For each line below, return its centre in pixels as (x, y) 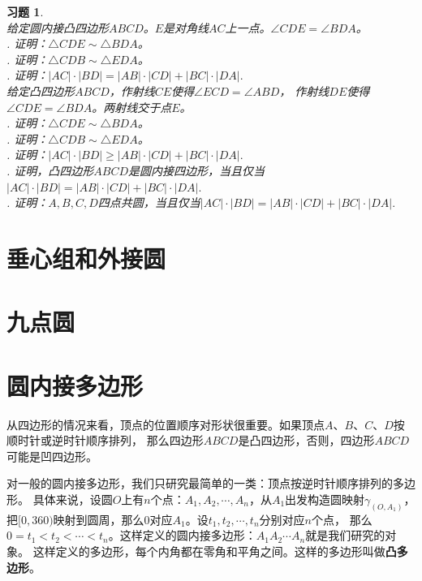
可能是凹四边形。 (52, 456)
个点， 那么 (342, 519)
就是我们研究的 (345, 535)
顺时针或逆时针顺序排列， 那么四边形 (105, 440)
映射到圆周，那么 (99, 519)
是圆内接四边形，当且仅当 (197, 170)
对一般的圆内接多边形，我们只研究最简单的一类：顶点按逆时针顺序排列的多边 (211, 483)
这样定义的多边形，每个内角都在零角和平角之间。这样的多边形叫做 (209, 551)
